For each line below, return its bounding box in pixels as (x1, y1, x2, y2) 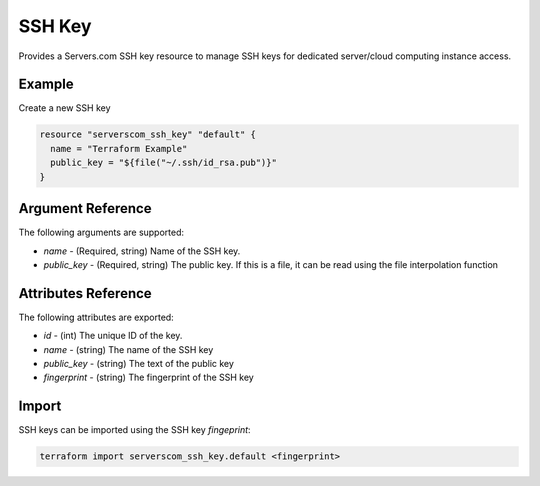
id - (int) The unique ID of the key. (43, 330, 183, 342)
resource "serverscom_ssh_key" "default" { (39, 129, 257, 140)
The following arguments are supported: (18, 226, 185, 239)
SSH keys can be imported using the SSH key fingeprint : (18, 424, 251, 436)
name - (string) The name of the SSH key (43, 343, 214, 355)
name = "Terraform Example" (50, 143, 188, 154)
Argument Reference (18, 200, 152, 217)
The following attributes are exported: (18, 311, 174, 323)
